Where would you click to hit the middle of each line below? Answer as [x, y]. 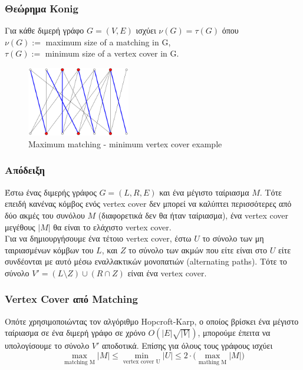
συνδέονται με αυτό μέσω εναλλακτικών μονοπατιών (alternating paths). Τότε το [146, 261]
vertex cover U [141, 361]
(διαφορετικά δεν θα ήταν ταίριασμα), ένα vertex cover [193, 215]
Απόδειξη [25, 170]
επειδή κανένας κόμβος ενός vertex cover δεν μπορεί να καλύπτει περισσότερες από [148, 204]
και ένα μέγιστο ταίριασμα [204, 192]
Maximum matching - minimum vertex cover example [125, 143]
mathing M [213, 362]
